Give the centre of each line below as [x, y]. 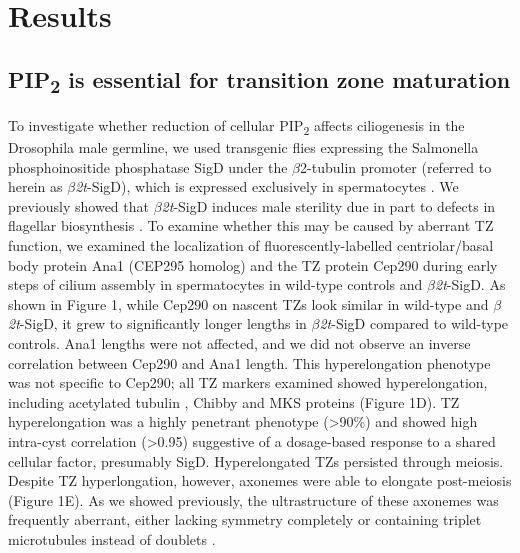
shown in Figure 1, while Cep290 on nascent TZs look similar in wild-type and [248, 303]
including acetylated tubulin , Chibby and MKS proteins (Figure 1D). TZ [234, 401]
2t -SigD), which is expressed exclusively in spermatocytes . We [267, 186]
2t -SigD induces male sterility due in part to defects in [328, 205]
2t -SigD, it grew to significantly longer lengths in [157, 323]
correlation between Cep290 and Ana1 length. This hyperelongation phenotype [249, 362]
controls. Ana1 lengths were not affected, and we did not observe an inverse [239, 342]
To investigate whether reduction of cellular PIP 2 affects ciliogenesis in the [236, 126]
